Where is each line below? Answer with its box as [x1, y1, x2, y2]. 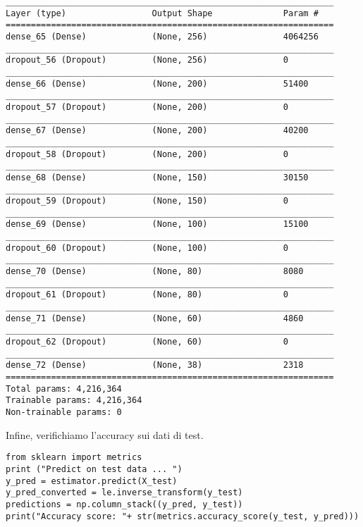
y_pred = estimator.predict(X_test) [6, 476, 178, 486]
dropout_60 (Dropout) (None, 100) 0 [6, 242, 288, 253]
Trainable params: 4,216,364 [6, 395, 142, 406]
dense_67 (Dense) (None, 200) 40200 [6, 125, 309, 136]
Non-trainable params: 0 [6, 407, 122, 417]
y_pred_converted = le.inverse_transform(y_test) [6, 488, 243, 498]
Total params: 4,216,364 [6, 383, 122, 394]
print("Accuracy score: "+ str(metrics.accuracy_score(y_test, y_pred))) [6, 511, 359, 521]
